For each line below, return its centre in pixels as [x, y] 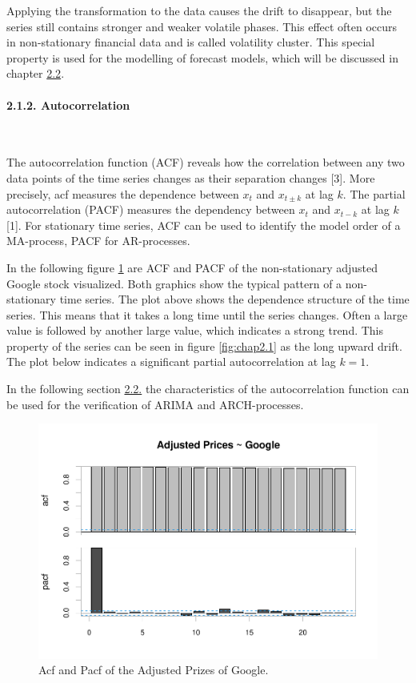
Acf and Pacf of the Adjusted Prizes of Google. [154, 670]
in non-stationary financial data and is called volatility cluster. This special [191, 42]
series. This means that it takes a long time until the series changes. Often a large [207, 314]
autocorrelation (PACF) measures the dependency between [151, 209]
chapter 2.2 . [36, 73]
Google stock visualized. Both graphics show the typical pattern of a [174, 283]
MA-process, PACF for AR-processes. [98, 241]
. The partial [374, 193]
